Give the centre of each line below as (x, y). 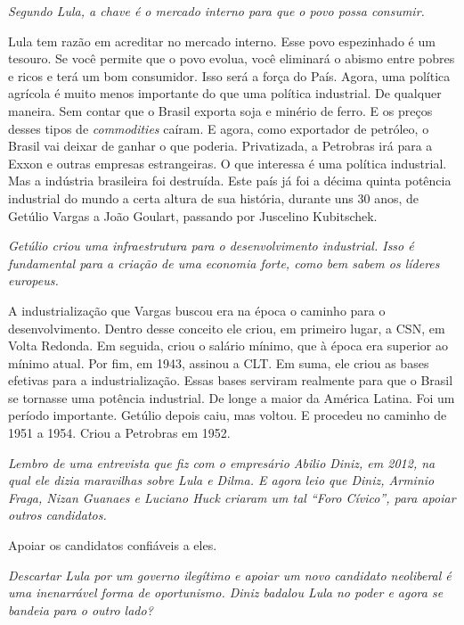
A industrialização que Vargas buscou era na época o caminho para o (197, 310)
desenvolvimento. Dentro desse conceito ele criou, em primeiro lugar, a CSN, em (227, 328)
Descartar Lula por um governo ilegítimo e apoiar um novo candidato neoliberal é (230, 575)
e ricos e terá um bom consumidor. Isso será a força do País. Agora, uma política (229, 75)
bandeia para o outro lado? (81, 609)
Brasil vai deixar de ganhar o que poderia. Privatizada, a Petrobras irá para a (220, 146)
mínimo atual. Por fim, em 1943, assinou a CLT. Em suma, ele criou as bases (219, 362)
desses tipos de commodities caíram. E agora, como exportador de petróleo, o (219, 128)
